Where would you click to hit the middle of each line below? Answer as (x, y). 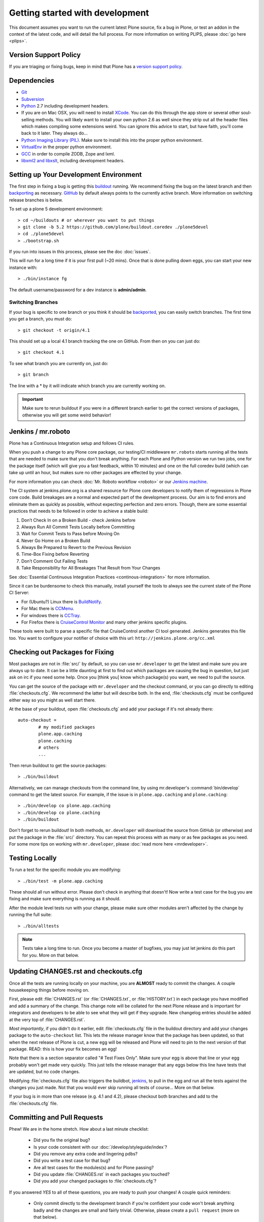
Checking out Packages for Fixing (62, 652)
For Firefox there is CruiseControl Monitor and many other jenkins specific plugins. (104, 622)
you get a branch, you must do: (41, 319)
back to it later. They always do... (55, 133)
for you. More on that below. (51, 955)
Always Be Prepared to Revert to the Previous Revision (76, 547)
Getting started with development (79, 13)
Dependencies (32, 81)
